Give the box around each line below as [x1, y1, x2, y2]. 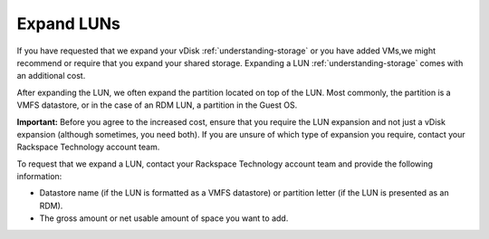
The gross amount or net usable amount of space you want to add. [39, 213, 289, 224]
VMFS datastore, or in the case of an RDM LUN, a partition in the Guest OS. [16, 100, 298, 110]
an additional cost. [16, 71, 86, 81]
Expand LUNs [16, 14, 121, 33]
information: [16, 171, 62, 182]
